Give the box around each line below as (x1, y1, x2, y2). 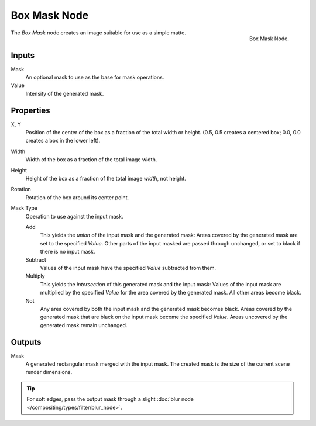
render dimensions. (25, 369, 73, 376)
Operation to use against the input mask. (25, 213, 123, 220)
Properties (11, 105, 50, 115)
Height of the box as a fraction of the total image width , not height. (25, 175, 187, 182)
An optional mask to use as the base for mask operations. (25, 74, 164, 81)
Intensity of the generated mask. (25, 90, 104, 97)
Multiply (25, 272, 45, 280)
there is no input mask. (40, 248, 95, 255)
